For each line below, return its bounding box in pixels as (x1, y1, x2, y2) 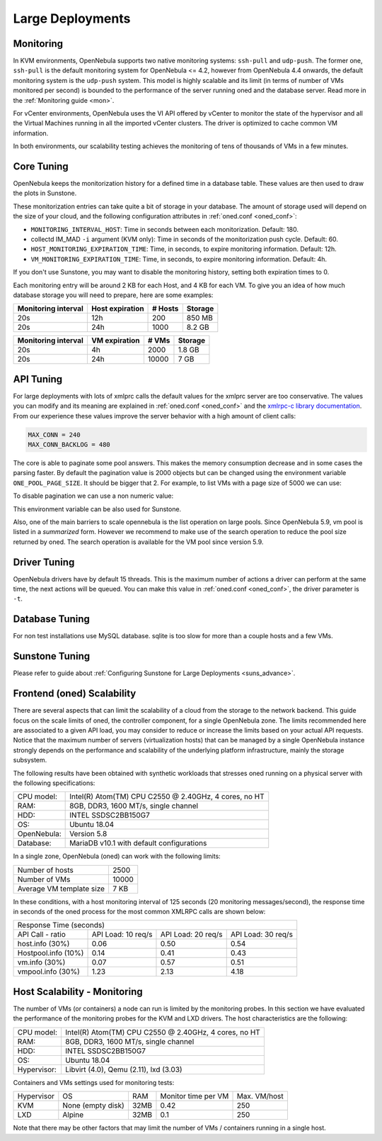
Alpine (62, 1110, 84, 1120)
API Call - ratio (17, 930, 66, 940)
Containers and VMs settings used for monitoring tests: (13, 1078, 175, 1086)
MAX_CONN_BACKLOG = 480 (28, 440, 111, 449)
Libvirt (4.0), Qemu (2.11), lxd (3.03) (64, 1064, 183, 1074)
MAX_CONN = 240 (28, 430, 81, 439)
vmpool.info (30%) (17, 967, 81, 976)
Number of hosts (17, 865, 74, 875)
